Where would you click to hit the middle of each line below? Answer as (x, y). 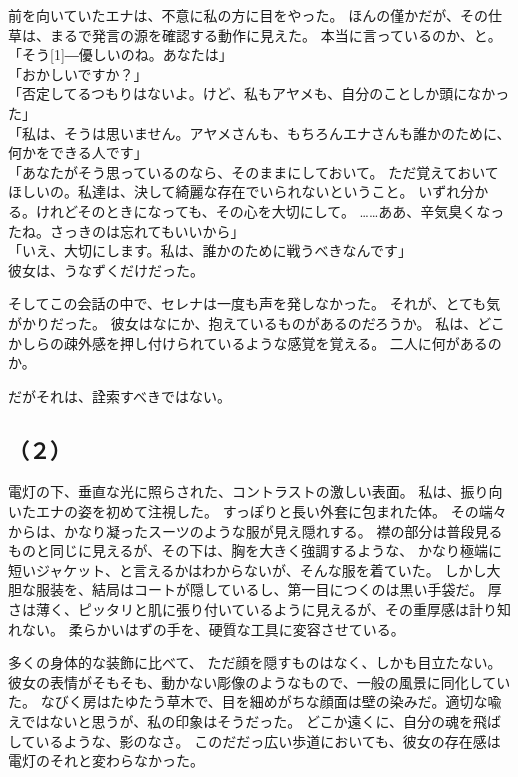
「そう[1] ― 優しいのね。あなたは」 (120, 54)
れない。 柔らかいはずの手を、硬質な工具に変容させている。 (206, 628)
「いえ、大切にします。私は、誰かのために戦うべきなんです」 (210, 250)
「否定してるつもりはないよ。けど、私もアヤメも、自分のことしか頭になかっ (259, 93)
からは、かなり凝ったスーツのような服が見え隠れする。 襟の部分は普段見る (255, 530)
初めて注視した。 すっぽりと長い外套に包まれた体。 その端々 (306, 511)
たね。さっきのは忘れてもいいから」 (126, 230)
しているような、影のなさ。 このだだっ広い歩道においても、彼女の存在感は (254, 740)
